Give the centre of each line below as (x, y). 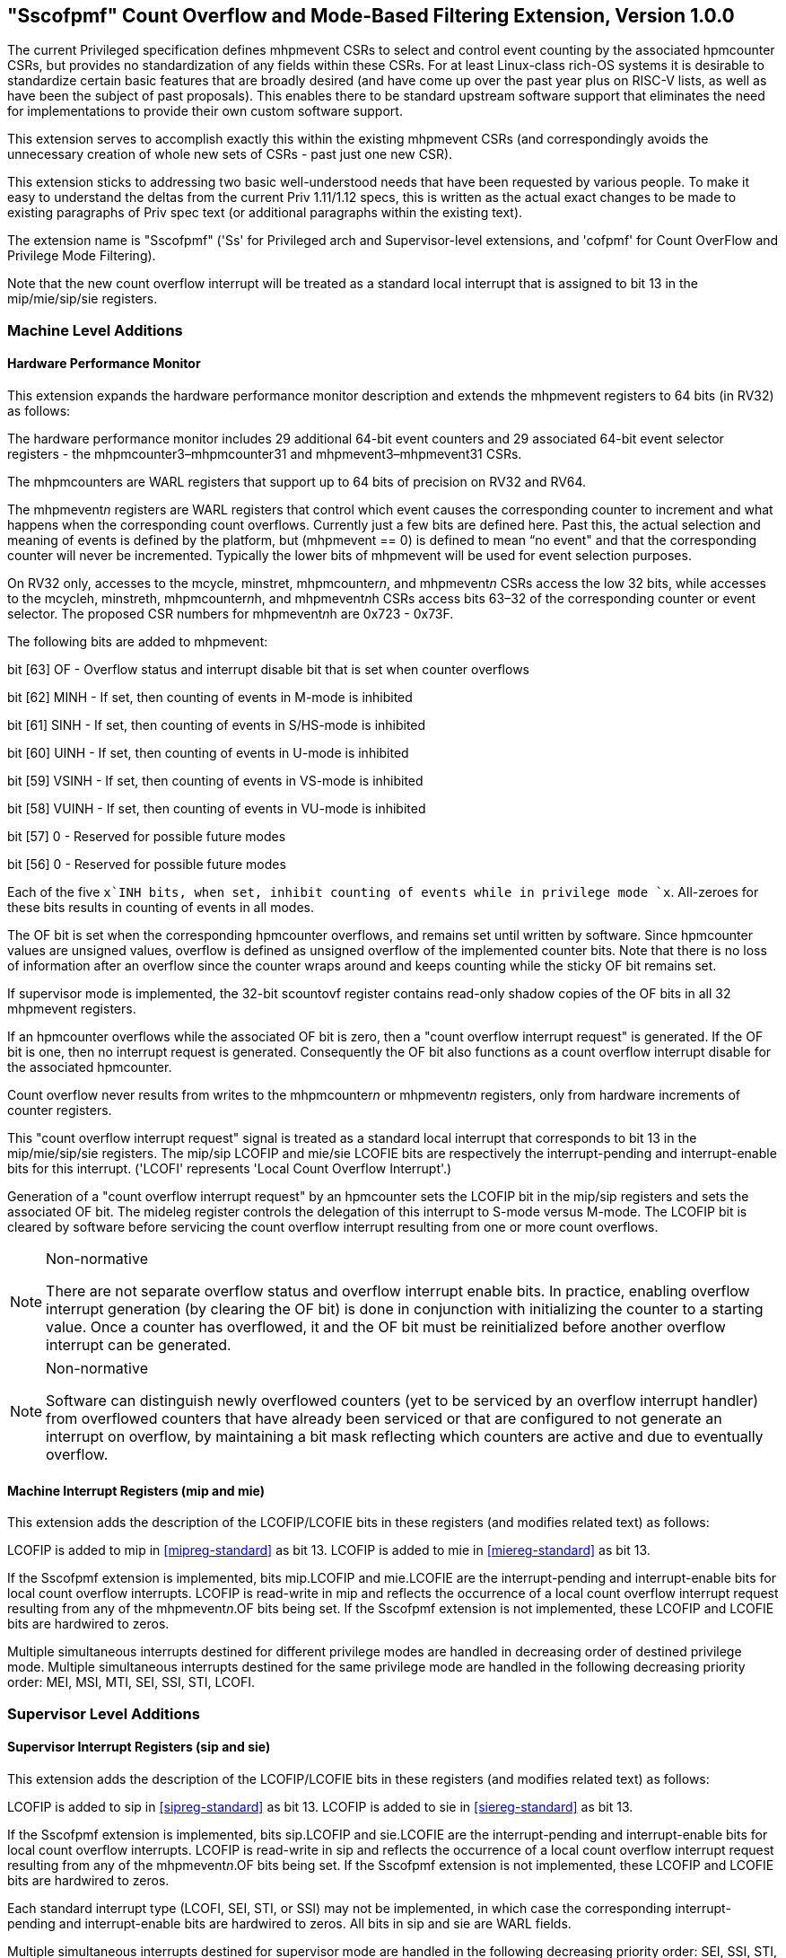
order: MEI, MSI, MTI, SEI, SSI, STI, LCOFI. (131, 1682)
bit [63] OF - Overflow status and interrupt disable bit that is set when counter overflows (268, 670)
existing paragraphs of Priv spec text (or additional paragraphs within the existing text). (265, 213)
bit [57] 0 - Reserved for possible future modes (147, 837)
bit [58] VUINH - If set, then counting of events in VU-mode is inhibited (217, 809)
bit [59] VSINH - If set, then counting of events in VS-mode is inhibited (215, 781)
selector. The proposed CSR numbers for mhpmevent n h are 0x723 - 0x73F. (231, 614)
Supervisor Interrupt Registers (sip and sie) (139, 1747)
